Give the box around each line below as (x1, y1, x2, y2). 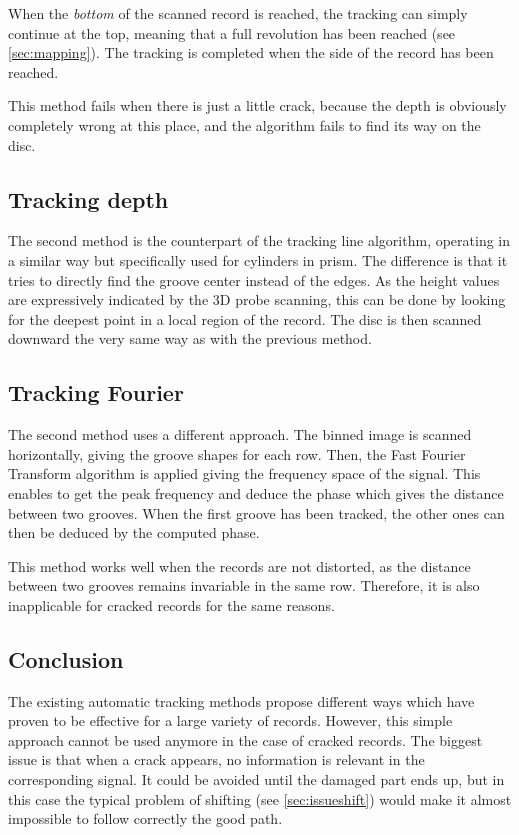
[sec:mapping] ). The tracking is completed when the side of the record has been (8, 42, 494, 63)
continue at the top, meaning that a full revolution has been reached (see (8, 22, 456, 43)
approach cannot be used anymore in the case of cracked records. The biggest (8, 729, 483, 750)
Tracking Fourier (8, 377, 184, 408)
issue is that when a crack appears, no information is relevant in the (8, 749, 425, 770)
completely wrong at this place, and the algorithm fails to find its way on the (8, 114, 481, 135)
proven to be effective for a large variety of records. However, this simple (8, 710, 453, 731)
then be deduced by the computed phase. (8, 522, 260, 543)
